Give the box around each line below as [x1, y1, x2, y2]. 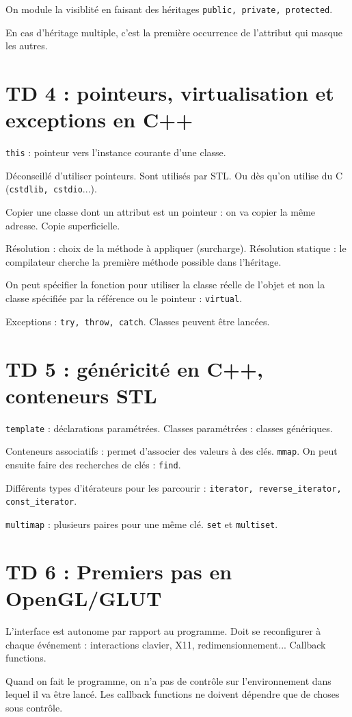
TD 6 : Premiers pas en [5, 557, 232, 585]
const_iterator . [5, 494, 77, 508]
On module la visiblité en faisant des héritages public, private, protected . [5, 2, 333, 16]
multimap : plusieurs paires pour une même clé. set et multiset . [5, 516, 278, 531]
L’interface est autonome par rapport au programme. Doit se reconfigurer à [5, 623, 321, 638]
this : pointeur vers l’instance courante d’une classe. [5, 145, 226, 160]
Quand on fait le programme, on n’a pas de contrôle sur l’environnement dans [5, 673, 331, 688]
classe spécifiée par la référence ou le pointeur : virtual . [5, 291, 243, 305]
